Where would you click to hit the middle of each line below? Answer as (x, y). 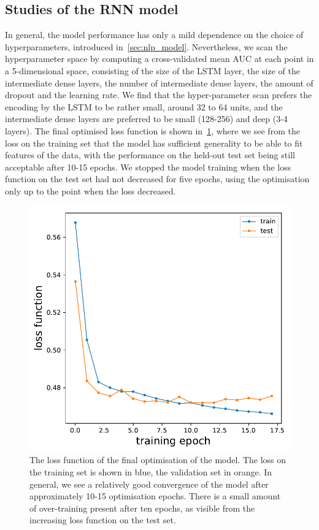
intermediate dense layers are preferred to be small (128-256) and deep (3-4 (146, 119)
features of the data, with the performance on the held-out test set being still (150, 155)
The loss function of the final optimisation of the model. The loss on (158, 460)
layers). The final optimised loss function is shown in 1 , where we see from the (152, 130)
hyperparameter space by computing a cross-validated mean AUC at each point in (159, 59)
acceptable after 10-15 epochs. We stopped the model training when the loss (148, 167)
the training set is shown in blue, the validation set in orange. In (151, 471)
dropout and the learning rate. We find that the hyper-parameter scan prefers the (159, 95)
